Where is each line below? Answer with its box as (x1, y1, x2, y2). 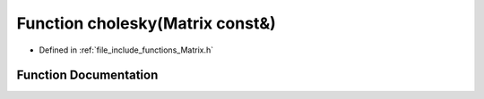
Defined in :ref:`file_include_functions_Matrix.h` (39, 45, 214, 55)
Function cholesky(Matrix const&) (16, 13, 277, 33)
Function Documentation (16, 68, 159, 83)
